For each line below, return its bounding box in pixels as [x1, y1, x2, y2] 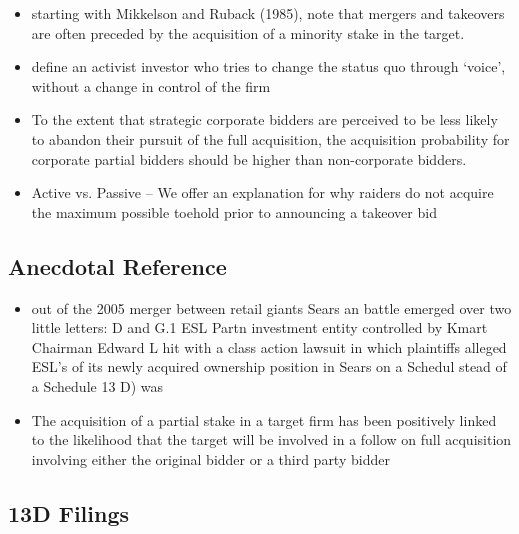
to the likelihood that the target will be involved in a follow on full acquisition [31, 429, 512, 450]
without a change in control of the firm [31, 75, 271, 96]
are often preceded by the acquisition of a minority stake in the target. [31, 22, 465, 43]
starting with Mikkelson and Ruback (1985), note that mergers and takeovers [31, 3, 505, 23]
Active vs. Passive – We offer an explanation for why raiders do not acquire [31, 182, 494, 203]
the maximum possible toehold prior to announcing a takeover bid [31, 201, 437, 222]
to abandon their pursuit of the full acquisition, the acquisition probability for [31, 128, 510, 149]
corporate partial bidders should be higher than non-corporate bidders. [31, 148, 467, 169]
